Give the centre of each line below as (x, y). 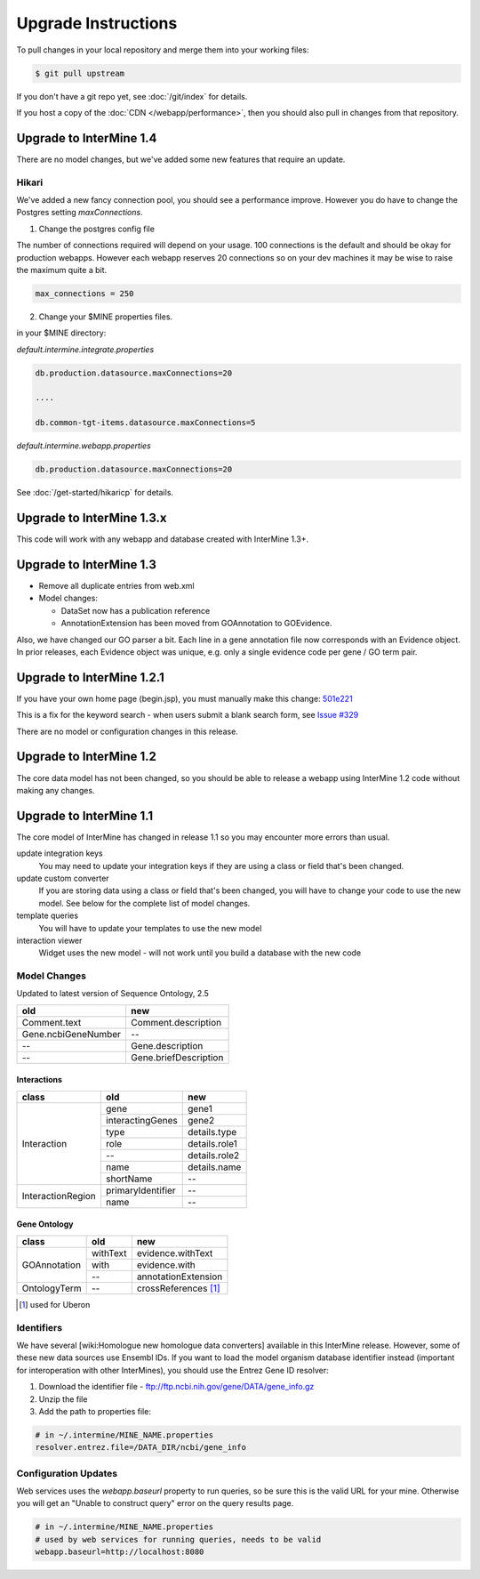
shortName (129, 1179)
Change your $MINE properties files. (106, 317)
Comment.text (52, 1022)
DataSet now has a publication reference (136, 610)
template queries (48, 915)
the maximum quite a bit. (62, 270)
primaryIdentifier (141, 1190)
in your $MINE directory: (61, 333)
